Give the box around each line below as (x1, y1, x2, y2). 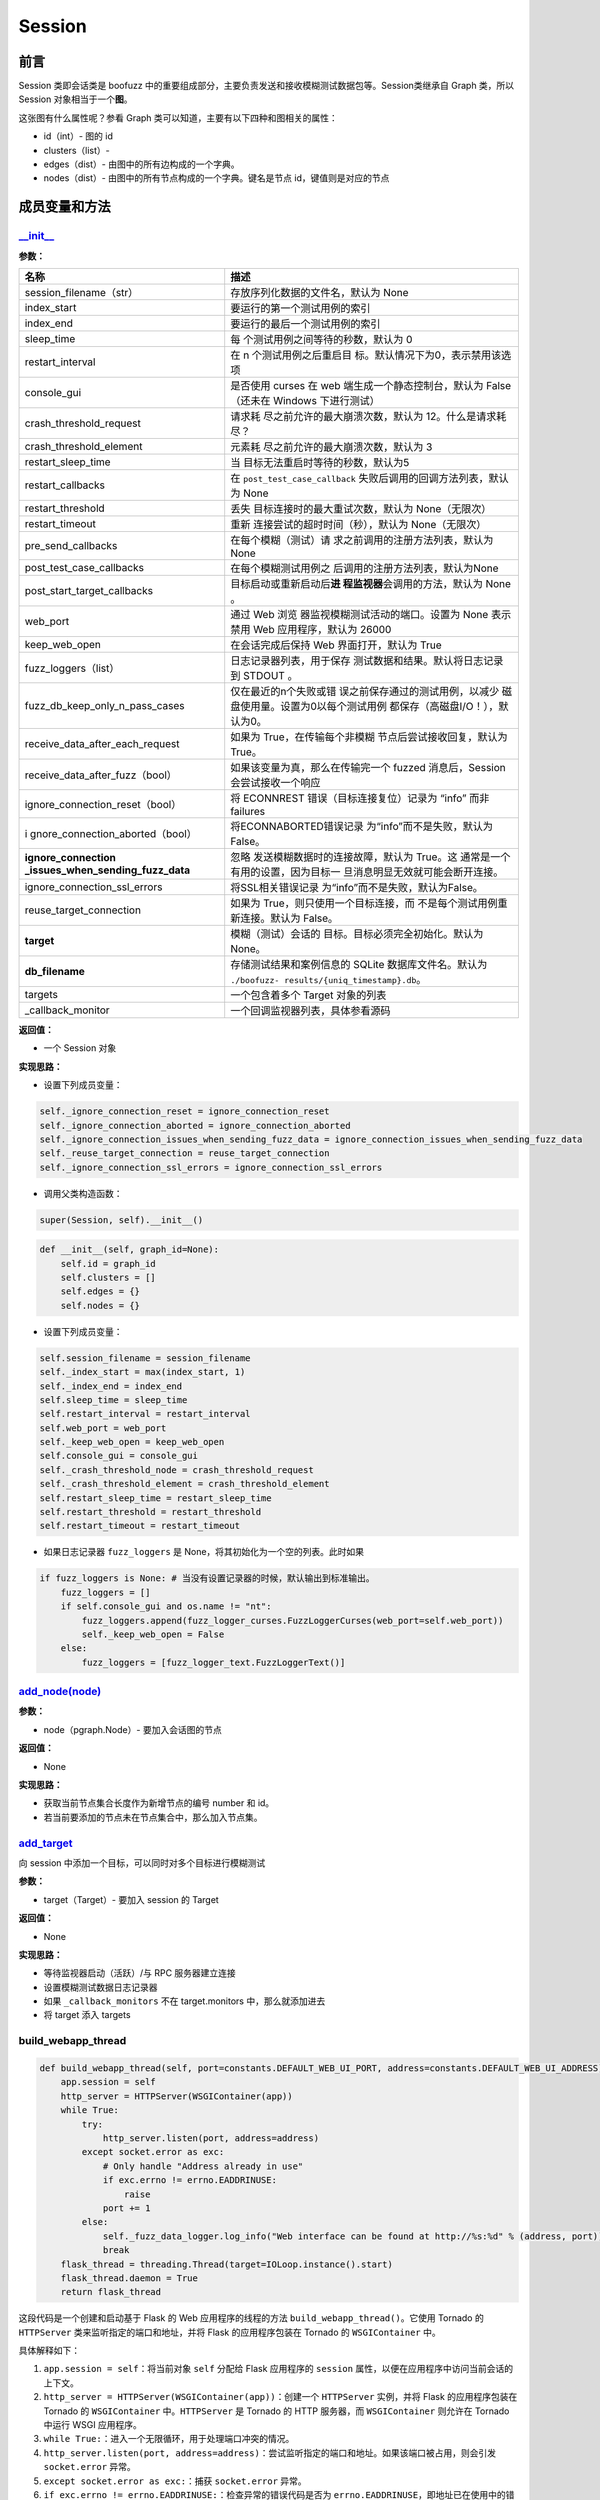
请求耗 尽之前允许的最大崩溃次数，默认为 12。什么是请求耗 (230, 409, 507, 423)
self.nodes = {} (60, 1300, 140, 1311)
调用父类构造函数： (43, 1187, 123, 1199)
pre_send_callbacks (24, 538, 118, 552)
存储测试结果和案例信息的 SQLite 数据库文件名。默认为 (230, 957, 488, 971)
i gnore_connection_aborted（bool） (24, 826, 197, 840)
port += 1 (102, 2202, 151, 2214)
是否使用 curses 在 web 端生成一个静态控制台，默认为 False (230, 378, 512, 392)
